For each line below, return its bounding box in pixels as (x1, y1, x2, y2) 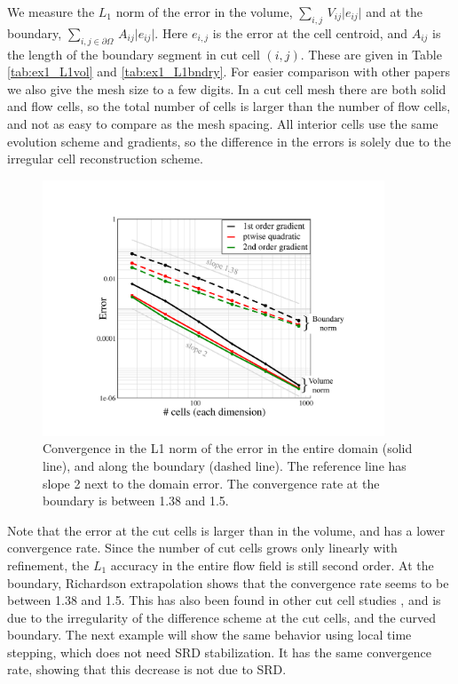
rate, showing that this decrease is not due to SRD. (7, 660, 287, 679)
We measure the (7, 3, 95, 20)
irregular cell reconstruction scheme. (7, 149, 203, 168)
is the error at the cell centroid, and (212, 23, 407, 42)
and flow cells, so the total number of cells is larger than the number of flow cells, (7, 97, 451, 115)
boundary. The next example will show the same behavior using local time (7, 625, 412, 644)
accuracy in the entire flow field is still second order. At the (110, 555, 434, 574)
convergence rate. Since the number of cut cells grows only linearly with (7, 538, 398, 557)
